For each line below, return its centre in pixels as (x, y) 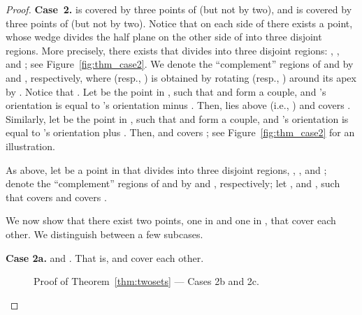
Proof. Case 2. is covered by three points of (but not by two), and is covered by (179, 9)
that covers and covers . (56, 197)
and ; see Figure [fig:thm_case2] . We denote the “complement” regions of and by (180, 64)
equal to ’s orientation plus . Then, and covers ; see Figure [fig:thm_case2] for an (180, 132)
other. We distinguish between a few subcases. (104, 234)
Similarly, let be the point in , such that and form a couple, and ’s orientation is (177, 118)
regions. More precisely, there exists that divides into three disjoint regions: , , (173, 50)
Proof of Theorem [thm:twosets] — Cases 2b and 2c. (146, 281)
